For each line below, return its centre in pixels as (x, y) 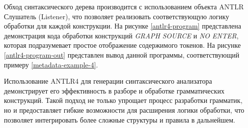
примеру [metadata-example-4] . (51, 64)
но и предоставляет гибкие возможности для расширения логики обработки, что (124, 110)
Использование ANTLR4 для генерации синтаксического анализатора (108, 81)
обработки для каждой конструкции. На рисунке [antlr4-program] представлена (123, 26)
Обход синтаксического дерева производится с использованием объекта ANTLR (124, 6)
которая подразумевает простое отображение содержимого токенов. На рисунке (123, 45)
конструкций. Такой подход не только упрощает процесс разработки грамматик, (123, 100)
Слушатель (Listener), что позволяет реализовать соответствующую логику (117, 16)
